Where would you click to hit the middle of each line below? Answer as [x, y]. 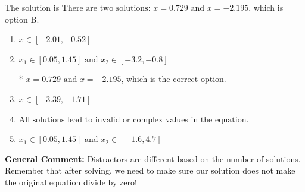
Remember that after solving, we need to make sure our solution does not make [150, 170]
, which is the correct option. [174, 79]
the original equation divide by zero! [71, 182]
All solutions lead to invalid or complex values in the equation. [134, 120]
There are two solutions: [106, 8]
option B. [22, 19]
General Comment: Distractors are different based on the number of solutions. [153, 158]
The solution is [32, 7]
